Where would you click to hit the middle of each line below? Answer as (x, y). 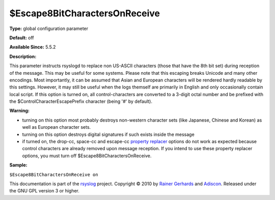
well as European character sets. (57, 127)
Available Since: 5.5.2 (33, 47)
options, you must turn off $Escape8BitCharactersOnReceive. (87, 156)
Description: (23, 56)
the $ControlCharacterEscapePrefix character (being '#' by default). (81, 101)
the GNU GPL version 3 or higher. (45, 191)
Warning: (20, 111)
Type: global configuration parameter (49, 28)
